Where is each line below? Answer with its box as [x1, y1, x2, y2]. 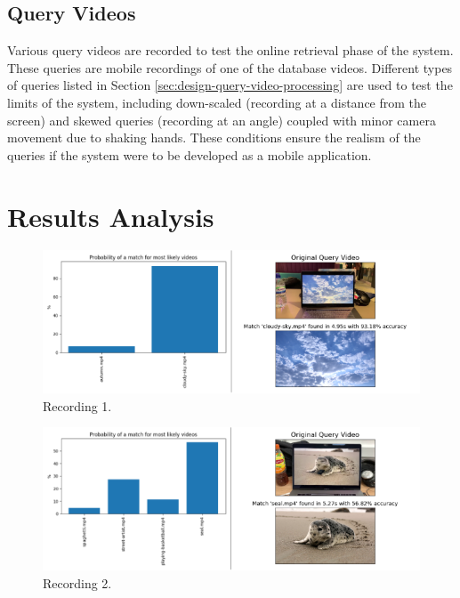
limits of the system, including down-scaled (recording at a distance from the [7, 93, 427, 111]
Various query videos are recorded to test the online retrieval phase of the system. [7, 41, 454, 60]
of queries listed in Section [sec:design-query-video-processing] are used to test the [7, 76, 453, 94]
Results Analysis [7, 198, 214, 234]
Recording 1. [43, 396, 112, 415]
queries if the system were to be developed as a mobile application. [7, 145, 372, 164]
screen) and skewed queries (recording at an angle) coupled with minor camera [7, 110, 436, 129]
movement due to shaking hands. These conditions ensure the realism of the [7, 128, 421, 147]
